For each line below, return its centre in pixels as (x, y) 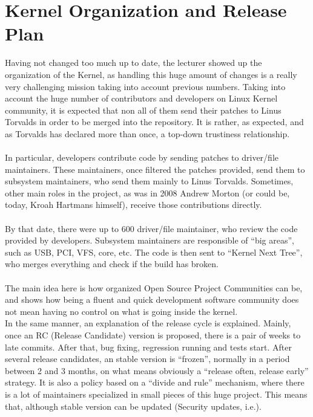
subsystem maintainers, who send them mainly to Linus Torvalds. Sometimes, (149, 181)
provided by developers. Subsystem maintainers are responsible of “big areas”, (150, 240)
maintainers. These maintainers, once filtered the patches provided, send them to (155, 169)
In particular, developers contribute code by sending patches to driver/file (142, 157)
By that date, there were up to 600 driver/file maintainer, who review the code (151, 228)
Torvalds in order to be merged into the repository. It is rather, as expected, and (154, 122)
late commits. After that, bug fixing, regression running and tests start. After (148, 347)
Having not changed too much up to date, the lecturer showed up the (133, 63)
